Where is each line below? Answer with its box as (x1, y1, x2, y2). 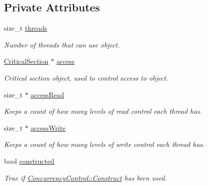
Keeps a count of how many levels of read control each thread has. (4, 106, 202, 116)
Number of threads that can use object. (4, 39, 120, 49)
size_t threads (4, 23, 47, 33)
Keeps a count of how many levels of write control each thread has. (4, 139, 205, 149)
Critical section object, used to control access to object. (4, 72, 169, 83)
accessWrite (31, 122, 66, 133)
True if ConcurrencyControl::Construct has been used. (4, 172, 167, 183)
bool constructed (4, 155, 55, 166)
